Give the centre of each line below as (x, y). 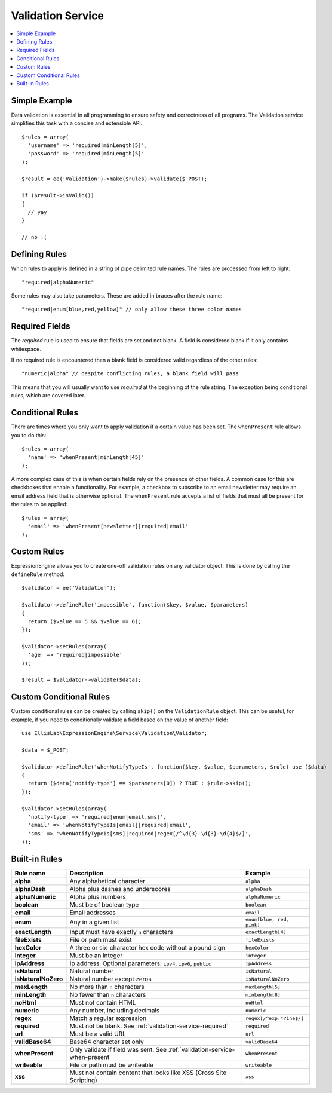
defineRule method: (38, 574)
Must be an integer (96, 956)
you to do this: (29, 435)
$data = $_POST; (45, 750)
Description (87, 874)
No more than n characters (107, 987)
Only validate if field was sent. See (118, 1050)
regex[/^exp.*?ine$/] (275, 1018)
